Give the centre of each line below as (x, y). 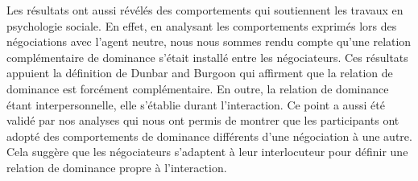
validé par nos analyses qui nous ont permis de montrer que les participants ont (203, 120)
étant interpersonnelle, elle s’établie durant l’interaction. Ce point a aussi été (196, 104)
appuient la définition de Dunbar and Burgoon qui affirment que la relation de (200, 73)
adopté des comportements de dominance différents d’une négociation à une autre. (209, 136)
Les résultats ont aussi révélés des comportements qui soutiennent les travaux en (205, 10)
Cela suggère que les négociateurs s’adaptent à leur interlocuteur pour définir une (207, 152)
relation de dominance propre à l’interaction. (117, 167)
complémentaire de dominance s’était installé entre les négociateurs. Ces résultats (207, 57)
